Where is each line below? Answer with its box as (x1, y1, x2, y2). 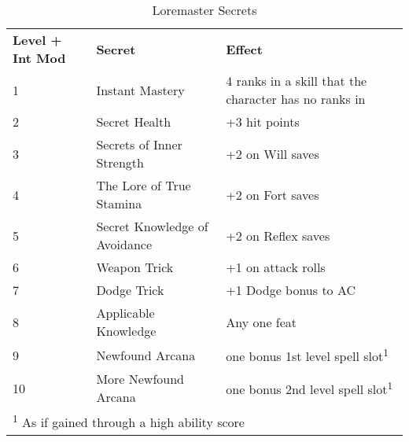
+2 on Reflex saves (226, 226, 330, 245)
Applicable (96, 304, 155, 322)
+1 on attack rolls (226, 258, 326, 276)
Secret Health (96, 112, 171, 131)
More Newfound (96, 370, 185, 389)
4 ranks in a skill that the (226, 72, 367, 90)
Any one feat (226, 312, 297, 331)
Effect (226, 39, 263, 58)
